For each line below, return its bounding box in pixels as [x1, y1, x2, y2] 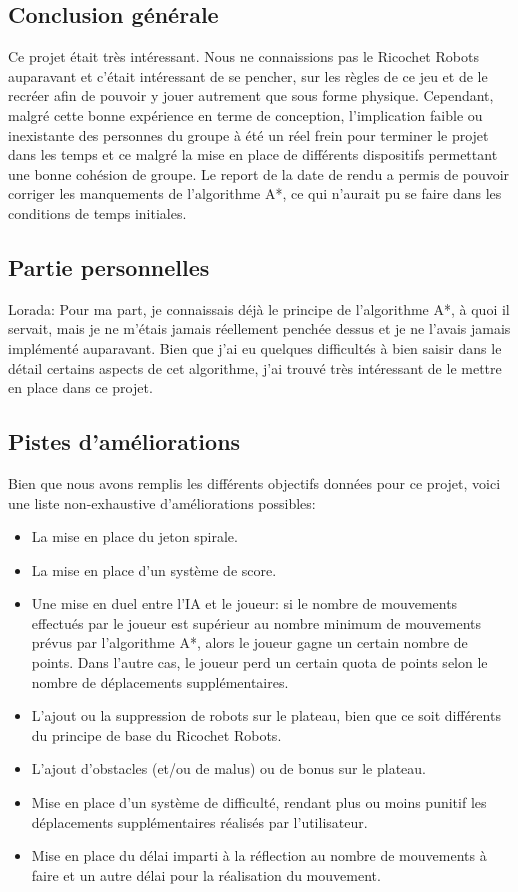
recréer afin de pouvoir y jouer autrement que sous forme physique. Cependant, [8, 85, 494, 106]
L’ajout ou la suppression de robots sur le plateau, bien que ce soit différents [31, 705, 501, 726]
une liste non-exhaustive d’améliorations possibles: [8, 492, 316, 513]
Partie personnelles [8, 251, 210, 282]
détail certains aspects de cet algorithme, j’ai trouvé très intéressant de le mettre [8, 357, 502, 378]
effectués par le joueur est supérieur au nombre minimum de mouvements [31, 612, 482, 633]
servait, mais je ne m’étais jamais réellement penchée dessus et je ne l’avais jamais [8, 318, 511, 339]
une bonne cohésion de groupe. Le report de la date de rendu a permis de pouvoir [8, 163, 510, 184]
